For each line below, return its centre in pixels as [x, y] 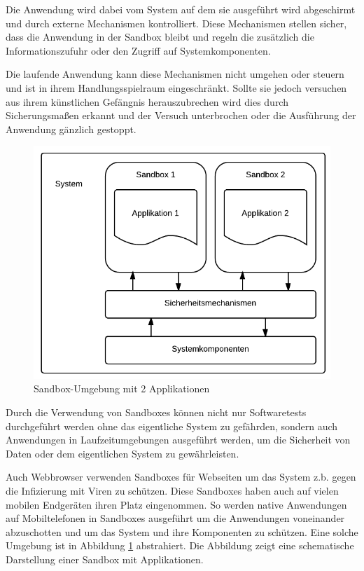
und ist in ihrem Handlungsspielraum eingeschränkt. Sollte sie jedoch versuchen [176, 87]
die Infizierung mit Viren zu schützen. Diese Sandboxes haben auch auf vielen [172, 491]
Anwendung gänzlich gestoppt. [71, 129]
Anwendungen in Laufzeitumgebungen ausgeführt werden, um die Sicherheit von [178, 440]
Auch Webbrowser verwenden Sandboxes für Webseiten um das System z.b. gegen [181, 477]
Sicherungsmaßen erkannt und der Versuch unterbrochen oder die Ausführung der [181, 115]
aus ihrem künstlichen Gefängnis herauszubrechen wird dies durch [147, 101]
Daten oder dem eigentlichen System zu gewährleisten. [122, 453]
